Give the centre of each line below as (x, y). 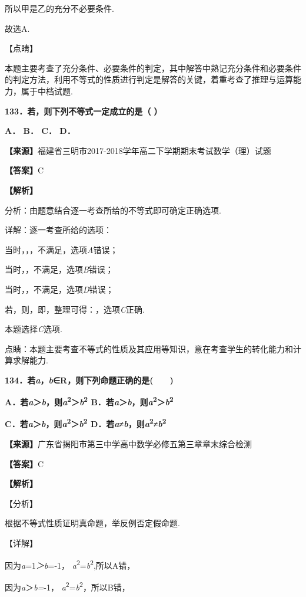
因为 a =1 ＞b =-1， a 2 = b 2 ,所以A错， (70, 564)
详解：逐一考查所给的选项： (58, 230)
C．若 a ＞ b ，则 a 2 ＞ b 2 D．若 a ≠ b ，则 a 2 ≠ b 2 (86, 423)
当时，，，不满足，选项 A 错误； (61, 249)
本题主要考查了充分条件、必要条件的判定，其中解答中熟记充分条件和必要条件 (153, 68)
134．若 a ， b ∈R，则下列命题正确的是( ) (89, 380)
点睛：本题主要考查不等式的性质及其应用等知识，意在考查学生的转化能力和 (149, 348)
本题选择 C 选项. (34, 329)
